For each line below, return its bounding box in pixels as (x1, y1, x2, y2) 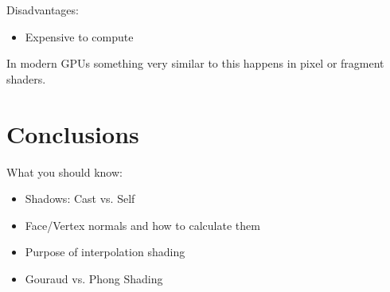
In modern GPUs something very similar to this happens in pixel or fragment (6, 55, 384, 72)
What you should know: (6, 163, 123, 180)
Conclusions (6, 117, 139, 150)
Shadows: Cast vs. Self (25, 190, 135, 207)
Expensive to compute (25, 28, 134, 45)
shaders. (6, 70, 46, 87)
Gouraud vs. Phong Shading (25, 270, 163, 286)
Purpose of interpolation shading (25, 243, 185, 260)
